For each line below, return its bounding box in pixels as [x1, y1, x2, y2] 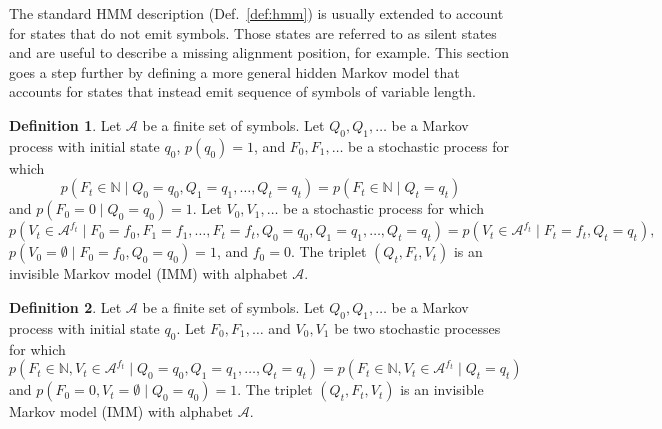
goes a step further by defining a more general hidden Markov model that [9, 61, 460, 82]
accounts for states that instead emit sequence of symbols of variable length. [9, 81, 476, 102]
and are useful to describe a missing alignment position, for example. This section [9, 42, 509, 63]
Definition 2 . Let [9, 296, 122, 317]
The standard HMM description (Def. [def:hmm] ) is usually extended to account [9, 3, 504, 23]
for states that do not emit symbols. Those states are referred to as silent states [9, 22, 497, 43]
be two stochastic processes [334, 317, 501, 338]
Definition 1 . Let [9, 114, 122, 135]
